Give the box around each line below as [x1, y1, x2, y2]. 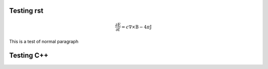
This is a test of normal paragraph [9, 38, 79, 44]
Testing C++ [9, 51, 49, 60]
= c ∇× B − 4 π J [121, 24, 152, 30]
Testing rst [9, 6, 44, 15]
